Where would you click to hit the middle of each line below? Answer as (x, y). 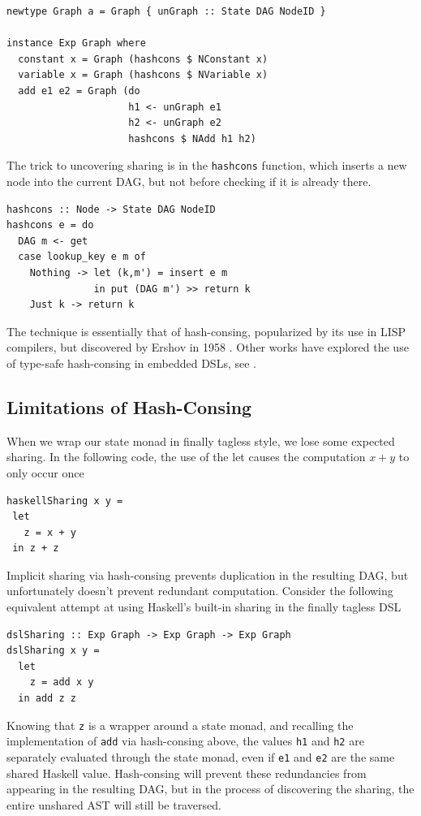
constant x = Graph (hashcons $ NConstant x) (143, 59)
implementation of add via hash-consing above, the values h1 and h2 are (185, 741)
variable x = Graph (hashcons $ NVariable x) (143, 75)
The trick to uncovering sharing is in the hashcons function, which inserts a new (207, 165)
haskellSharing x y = (65, 501)
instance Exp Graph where (76, 43)
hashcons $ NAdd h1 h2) (192, 138)
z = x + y (50, 532)
